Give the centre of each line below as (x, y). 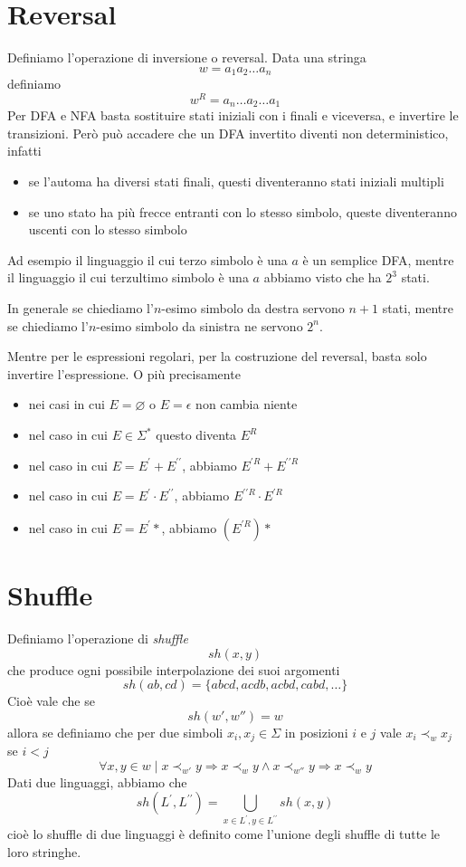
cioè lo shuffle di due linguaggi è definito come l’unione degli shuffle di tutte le (224, 834)
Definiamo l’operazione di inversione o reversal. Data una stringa (187, 57)
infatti (24, 151)
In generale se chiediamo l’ (81, 308)
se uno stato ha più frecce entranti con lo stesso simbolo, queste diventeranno (243, 211)
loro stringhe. (44, 851)
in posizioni (316, 732)
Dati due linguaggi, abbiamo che (97, 781)
